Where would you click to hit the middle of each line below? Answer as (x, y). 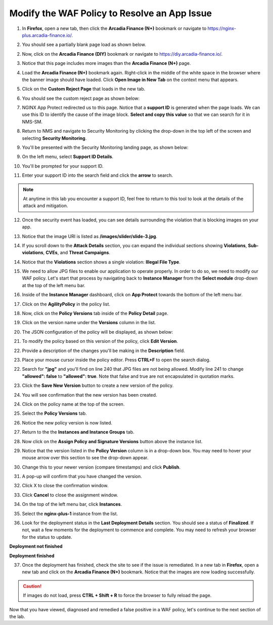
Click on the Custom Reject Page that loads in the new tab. (84, 89)
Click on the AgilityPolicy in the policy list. (66, 304)
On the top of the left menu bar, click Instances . (72, 504)
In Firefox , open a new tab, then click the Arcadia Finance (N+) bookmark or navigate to (114, 28)
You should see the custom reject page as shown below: (81, 98)
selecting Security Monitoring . (54, 138)
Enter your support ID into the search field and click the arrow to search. (98, 175)
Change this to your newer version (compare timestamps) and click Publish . (101, 467)
